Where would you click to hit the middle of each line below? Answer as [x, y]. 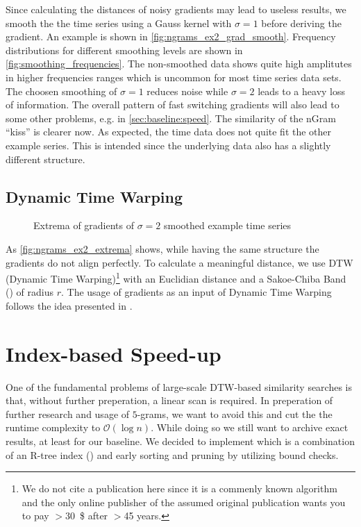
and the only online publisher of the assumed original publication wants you [184, 502]
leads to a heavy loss [302, 91]
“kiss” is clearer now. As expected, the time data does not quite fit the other [169, 132]
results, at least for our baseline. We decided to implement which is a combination [180, 441]
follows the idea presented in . [69, 305]
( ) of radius [30, 292]
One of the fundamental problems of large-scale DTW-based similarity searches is [179, 386]
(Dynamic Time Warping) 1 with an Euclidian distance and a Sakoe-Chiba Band [176, 277]
